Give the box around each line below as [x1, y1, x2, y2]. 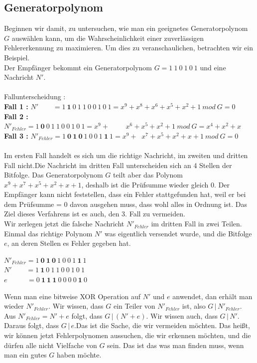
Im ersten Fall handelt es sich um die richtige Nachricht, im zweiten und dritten [4, 150, 248, 160]
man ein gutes [4, 350, 47, 360]
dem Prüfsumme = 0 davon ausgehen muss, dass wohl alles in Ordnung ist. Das [4, 198, 248, 209]
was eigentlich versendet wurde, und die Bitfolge [105, 228, 252, 238]
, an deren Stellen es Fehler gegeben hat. [7, 238, 131, 248]
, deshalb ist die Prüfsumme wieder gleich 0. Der [81, 179, 230, 189]
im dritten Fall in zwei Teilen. [151, 218, 242, 229]
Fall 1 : [4, 101, 28, 111]
